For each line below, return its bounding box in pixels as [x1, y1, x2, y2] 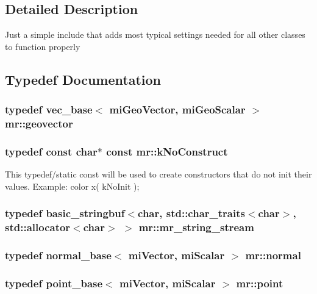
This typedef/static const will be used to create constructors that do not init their [5, 168, 312, 181]
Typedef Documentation [5, 70, 161, 88]
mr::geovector [5, 116, 73, 131]
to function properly [5, 40, 80, 52]
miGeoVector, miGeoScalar [109, 102, 246, 117]
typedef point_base [5, 275, 103, 290]
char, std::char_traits [138, 206, 245, 221]
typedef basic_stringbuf [5, 206, 125, 221]
